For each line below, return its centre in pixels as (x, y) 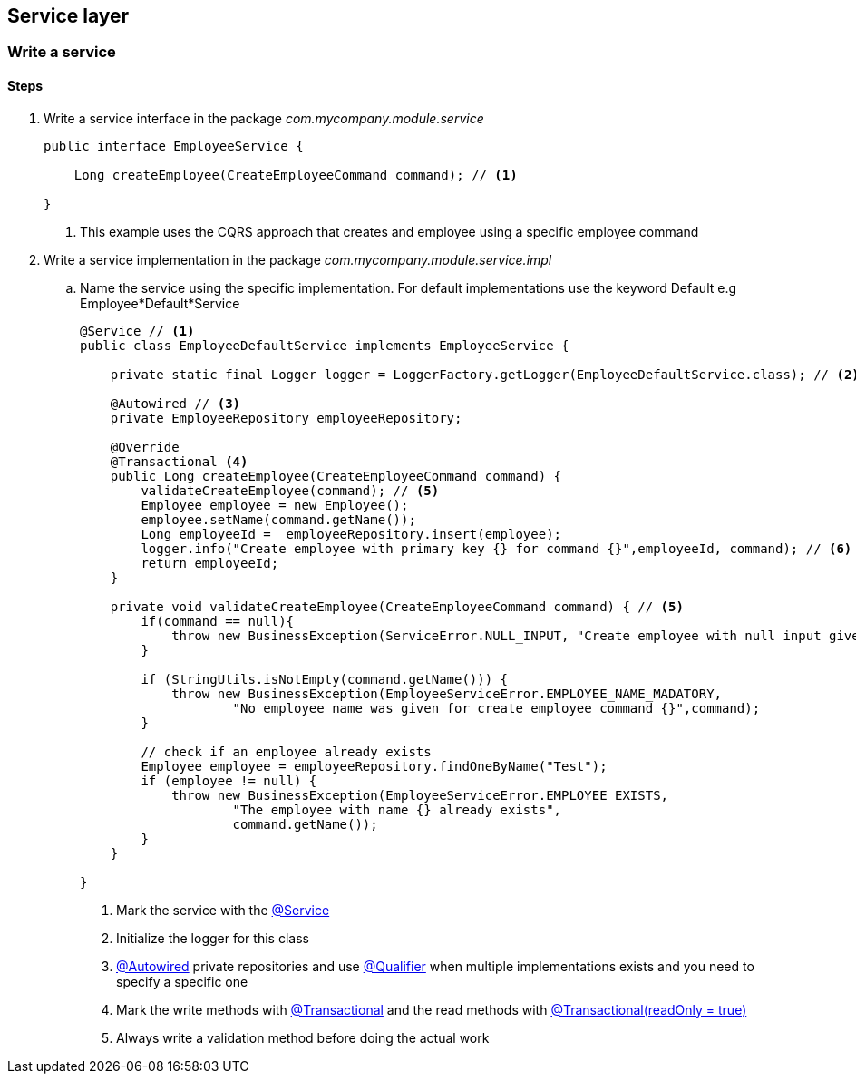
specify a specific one (182, 981)
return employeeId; (210, 563)
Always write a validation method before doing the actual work (303, 1037)
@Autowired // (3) (175, 403)
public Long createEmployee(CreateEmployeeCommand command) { (336, 476)
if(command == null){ (218, 621)
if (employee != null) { (229, 780)
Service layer (68, 16)
